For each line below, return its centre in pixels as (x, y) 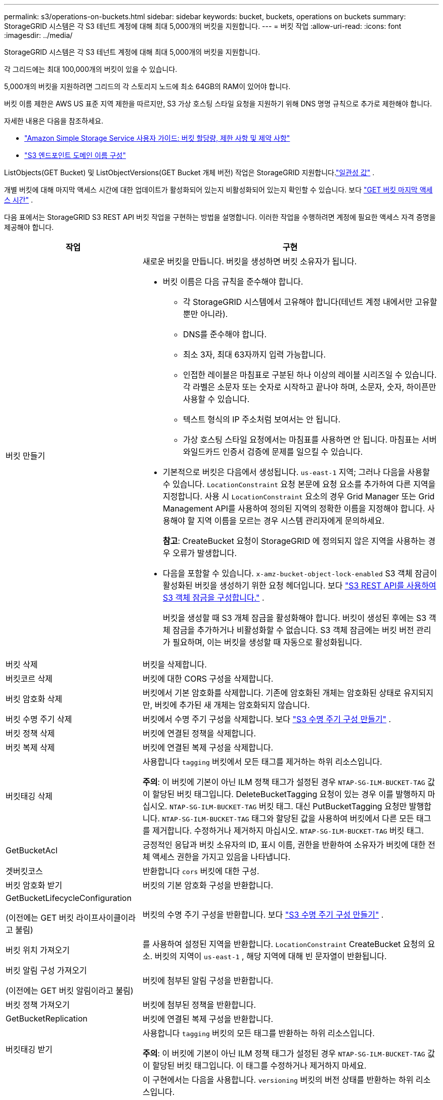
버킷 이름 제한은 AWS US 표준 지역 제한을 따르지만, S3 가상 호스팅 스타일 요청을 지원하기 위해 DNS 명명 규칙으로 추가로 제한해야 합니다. (218, 104)
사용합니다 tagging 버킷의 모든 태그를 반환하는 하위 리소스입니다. (258, 1033)
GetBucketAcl (32, 850)
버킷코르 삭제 (29, 679)
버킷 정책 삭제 (30, 733)
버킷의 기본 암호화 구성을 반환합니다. (208, 885)
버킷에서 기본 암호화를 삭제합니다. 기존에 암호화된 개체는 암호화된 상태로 (272, 693)
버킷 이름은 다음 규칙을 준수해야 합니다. (233, 282)
